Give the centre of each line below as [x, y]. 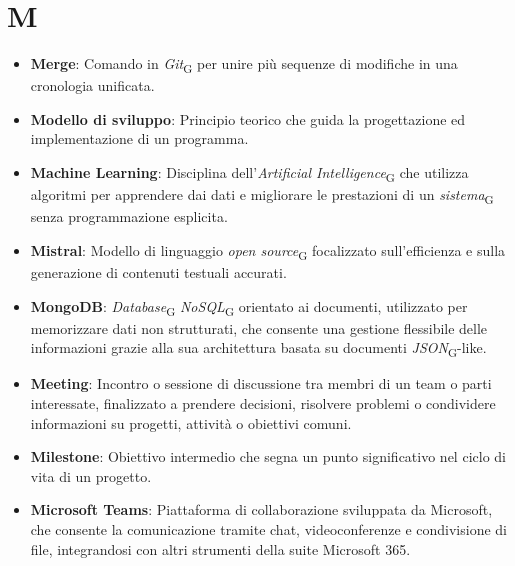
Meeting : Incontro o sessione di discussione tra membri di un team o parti [261, 383]
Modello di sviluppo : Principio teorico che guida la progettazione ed [248, 118]
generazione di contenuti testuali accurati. [158, 272]
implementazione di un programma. [139, 138]
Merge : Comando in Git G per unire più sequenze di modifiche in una [244, 64]
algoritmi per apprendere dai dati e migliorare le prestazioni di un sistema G [262, 195]
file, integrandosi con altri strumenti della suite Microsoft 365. [220, 548]
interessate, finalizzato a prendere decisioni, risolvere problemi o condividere [263, 403]
